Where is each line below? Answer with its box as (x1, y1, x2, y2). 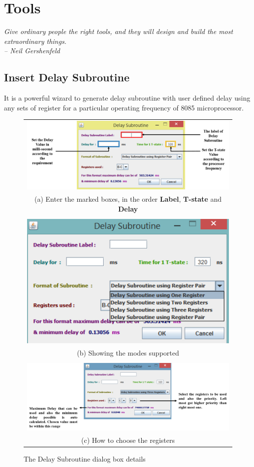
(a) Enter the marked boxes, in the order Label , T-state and (34, 194, 222, 204)
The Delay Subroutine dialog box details (24, 453, 146, 464)
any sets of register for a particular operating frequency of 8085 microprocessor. (4, 102, 244, 112)
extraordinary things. (4, 36, 66, 46)
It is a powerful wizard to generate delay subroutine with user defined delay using (4, 93, 251, 103)
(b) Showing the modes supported (77, 348, 179, 358)
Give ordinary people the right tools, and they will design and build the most (4, 26, 233, 36)
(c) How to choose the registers (81, 434, 175, 445)
